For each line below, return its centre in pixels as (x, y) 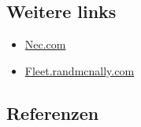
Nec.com (45, 44)
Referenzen (53, 112)
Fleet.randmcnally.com (80, 70)
